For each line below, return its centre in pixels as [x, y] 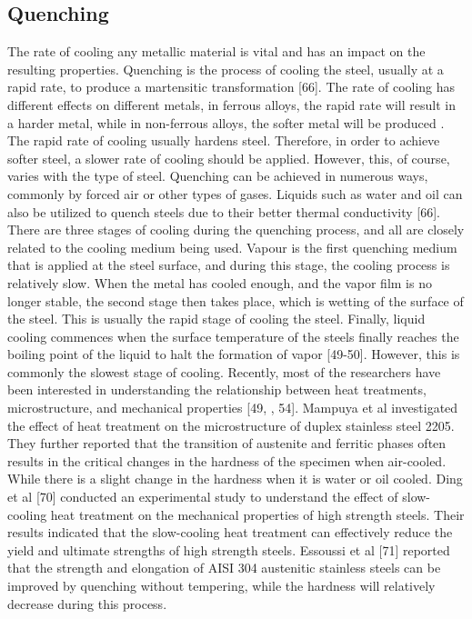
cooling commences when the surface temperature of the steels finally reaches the [233, 336]
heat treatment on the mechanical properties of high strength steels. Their [257, 514]
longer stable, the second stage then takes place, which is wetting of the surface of [236, 300]
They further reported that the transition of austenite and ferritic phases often [227, 443]
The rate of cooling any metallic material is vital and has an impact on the [216, 51]
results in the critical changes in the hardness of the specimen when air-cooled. [227, 460]
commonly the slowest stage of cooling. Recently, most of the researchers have [224, 371]
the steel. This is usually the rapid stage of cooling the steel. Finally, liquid [216, 319]
